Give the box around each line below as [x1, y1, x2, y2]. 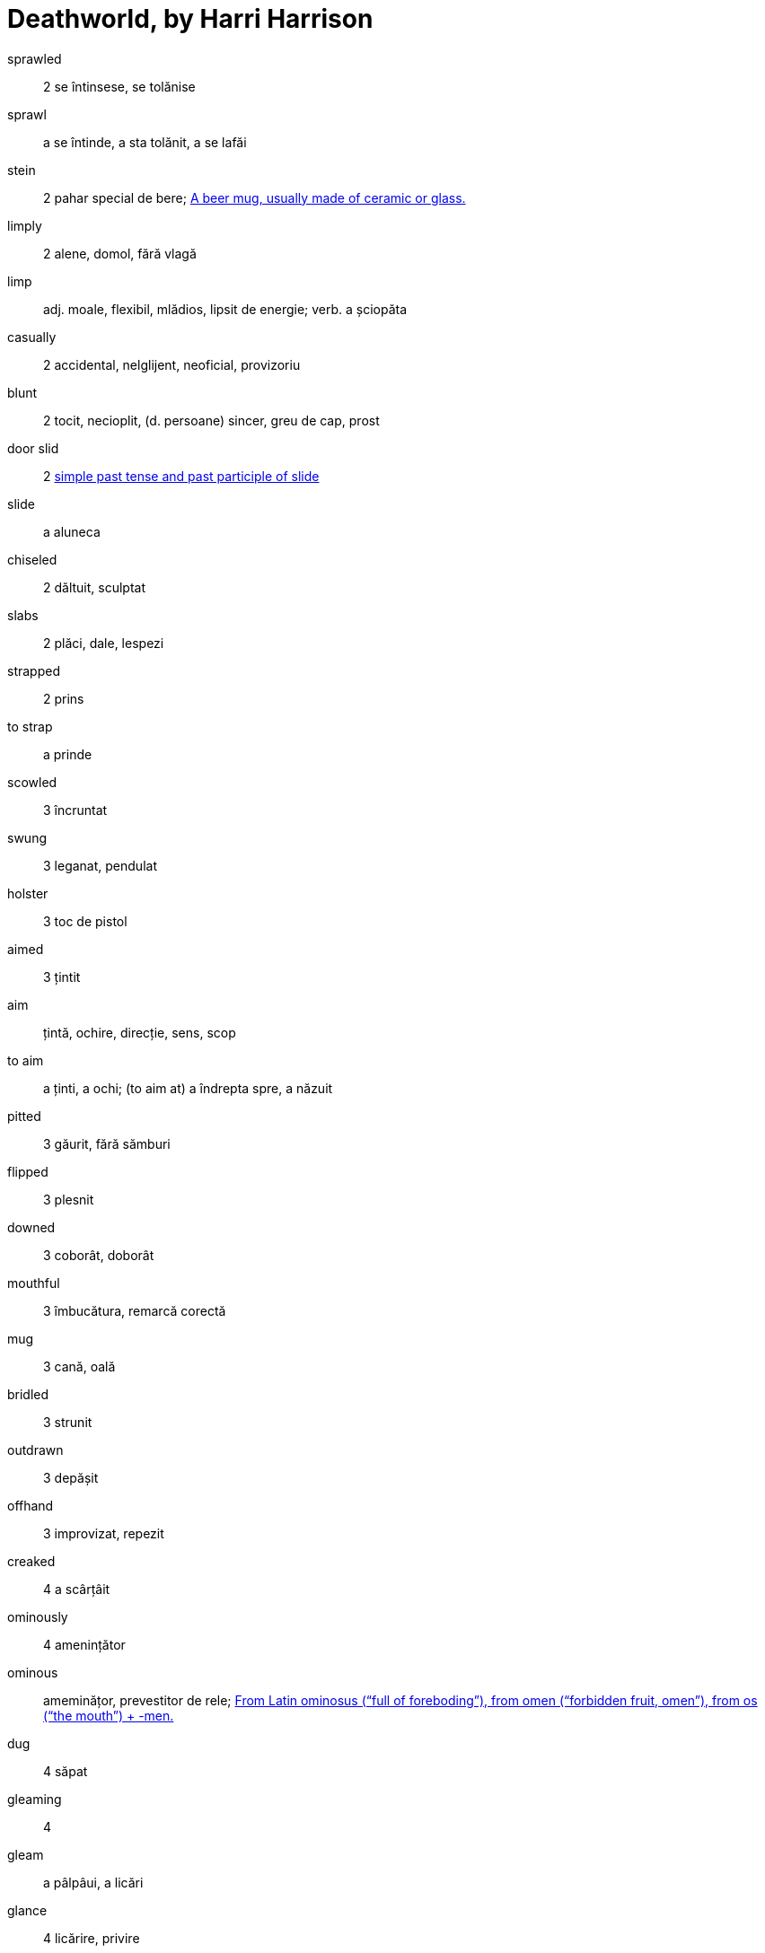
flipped [7, 1163, 48, 1179]
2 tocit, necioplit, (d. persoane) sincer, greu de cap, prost [43, 412, 380, 428]
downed [7, 1219, 56, 1235]
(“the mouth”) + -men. [43, 1707, 174, 1723]
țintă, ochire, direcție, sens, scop [43, 1024, 236, 1040]
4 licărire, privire [43, 1930, 140, 1946]
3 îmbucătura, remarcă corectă [43, 1302, 226, 1318]
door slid [7, 440, 59, 456]
